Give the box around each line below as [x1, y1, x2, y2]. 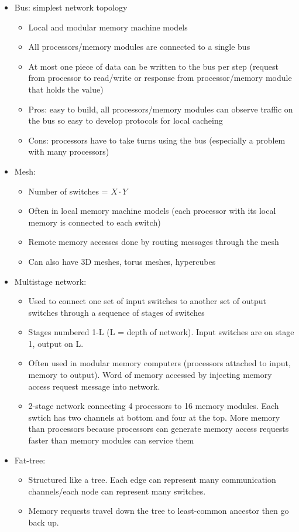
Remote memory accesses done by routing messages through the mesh [28, 236, 279, 248]
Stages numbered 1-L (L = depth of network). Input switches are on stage [28, 326, 294, 338]
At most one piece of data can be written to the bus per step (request [28, 60, 279, 72]
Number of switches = [28, 185, 108, 197]
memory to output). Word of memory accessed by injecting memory [28, 369, 272, 381]
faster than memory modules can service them [28, 434, 194, 446]
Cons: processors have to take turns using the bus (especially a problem [28, 134, 286, 146]
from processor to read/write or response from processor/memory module [28, 71, 292, 84]
